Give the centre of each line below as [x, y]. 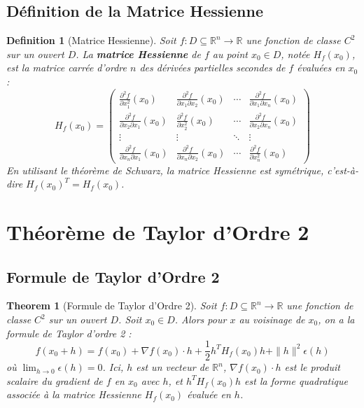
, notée [295, 54]
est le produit [312, 367]
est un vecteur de [173, 367]
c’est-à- [343, 170]
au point [230, 54]
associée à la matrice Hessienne [74, 394]
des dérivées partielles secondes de [212, 68]
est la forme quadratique [296, 380]
